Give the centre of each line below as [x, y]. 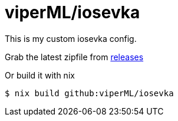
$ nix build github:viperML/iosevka [89, 93]
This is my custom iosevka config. [71, 38]
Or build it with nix [40, 75]
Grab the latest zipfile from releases [74, 57]
